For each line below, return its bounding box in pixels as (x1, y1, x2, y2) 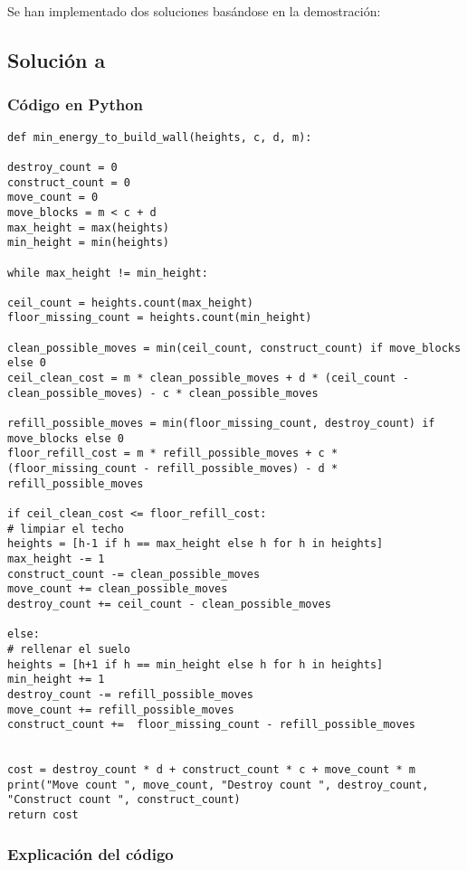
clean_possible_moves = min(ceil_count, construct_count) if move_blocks (7, 341, 462, 355)
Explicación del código (7, 842, 174, 865)
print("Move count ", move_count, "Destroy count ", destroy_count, (7, 778, 429, 791)
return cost (7, 809, 79, 822)
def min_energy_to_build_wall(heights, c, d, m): (7, 130, 312, 144)
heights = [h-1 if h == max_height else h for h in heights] (7, 537, 384, 551)
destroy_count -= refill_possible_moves (7, 687, 254, 701)
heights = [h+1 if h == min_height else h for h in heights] (7, 657, 384, 671)
